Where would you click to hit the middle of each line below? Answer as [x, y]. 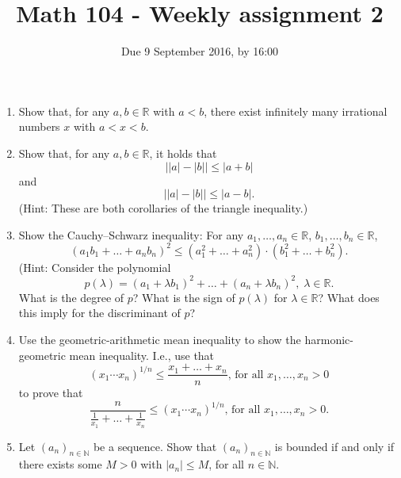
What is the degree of [71, 297]
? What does [349, 297]
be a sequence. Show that [155, 446]
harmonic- [329, 340]
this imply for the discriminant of [99, 313]
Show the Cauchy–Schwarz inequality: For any [131, 234]
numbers [39, 126]
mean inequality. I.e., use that [142, 355]
